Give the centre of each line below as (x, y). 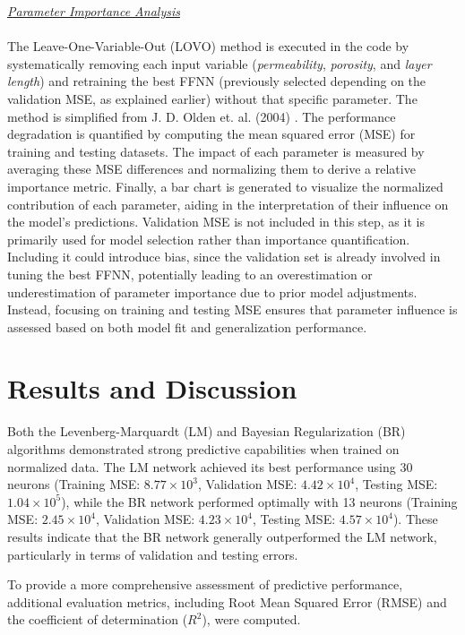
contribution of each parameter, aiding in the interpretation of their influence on (228, 204)
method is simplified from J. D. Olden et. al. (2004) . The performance (202, 116)
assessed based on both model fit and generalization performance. (187, 326)
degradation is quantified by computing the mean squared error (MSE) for (211, 134)
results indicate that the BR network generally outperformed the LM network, (222, 536)
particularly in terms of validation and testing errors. (153, 554)
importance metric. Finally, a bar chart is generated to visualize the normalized (225, 186)
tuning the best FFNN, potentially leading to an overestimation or (190, 274)
